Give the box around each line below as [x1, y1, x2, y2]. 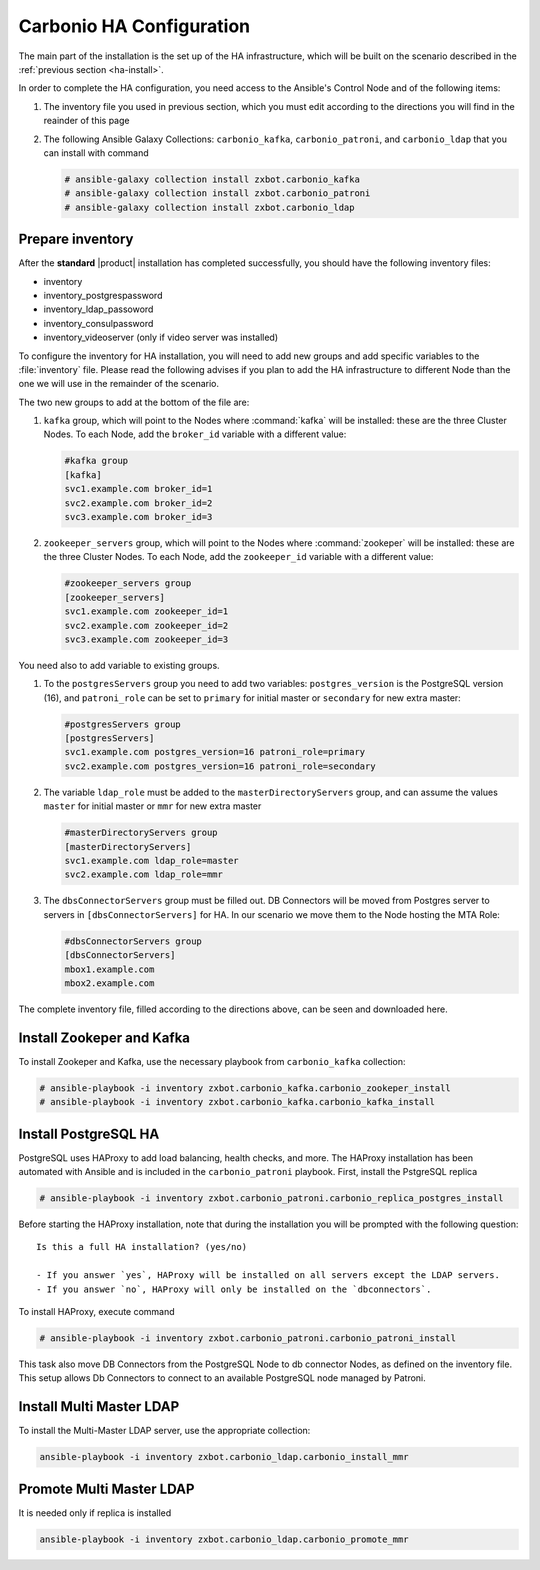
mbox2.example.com [64, 977, 155, 989]
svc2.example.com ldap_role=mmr [64, 869, 224, 880]
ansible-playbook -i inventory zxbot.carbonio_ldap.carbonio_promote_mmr [39, 1533, 409, 1545]
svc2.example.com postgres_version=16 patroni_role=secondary [64, 760, 376, 772]
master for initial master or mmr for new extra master [43, 800, 262, 812]
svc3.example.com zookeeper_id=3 [64, 633, 229, 645]
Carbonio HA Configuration [18, 15, 251, 37]
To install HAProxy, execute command [18, 1305, 175, 1317]
